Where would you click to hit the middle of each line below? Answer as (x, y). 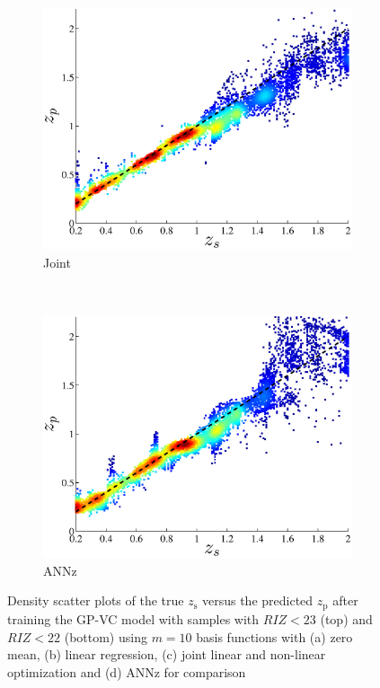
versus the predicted (257, 600)
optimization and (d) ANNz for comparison (127, 671)
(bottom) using (106, 636)
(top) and (346, 618)
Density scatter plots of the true (96, 600)
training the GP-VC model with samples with (133, 618)
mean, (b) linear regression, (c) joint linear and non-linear (167, 654)
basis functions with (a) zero (274, 636)
